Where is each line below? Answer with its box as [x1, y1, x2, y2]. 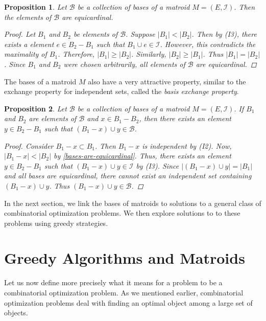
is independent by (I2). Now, [142, 140, 232, 151]
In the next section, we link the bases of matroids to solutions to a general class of [4, 197, 261, 208]
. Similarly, [131, 49, 166, 59]
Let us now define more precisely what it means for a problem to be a [4, 277, 223, 288]
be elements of [73, 29, 118, 39]
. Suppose [126, 29, 155, 39]
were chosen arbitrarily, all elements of [63, 58, 185, 69]
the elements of [4, 11, 52, 22]
